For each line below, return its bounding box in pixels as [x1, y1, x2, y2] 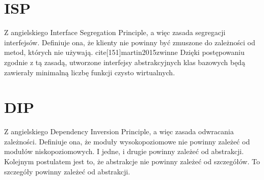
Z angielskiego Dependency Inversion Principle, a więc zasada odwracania [4, 126, 234, 137]
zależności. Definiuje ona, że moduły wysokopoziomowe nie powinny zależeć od [4, 136, 250, 146]
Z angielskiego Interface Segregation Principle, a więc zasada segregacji [4, 27, 226, 38]
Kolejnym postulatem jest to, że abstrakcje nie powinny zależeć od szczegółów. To [4, 156, 260, 166]
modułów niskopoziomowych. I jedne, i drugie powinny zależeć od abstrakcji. [4, 146, 244, 157]
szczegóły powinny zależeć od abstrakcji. [4, 166, 130, 176]
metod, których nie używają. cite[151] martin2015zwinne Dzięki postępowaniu [4, 47, 245, 57]
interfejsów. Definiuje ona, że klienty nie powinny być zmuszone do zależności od [4, 37, 255, 47]
